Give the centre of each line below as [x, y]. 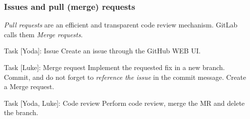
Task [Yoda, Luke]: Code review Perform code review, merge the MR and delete [125, 103]
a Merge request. [29, 86]
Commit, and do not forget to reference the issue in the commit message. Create [125, 77]
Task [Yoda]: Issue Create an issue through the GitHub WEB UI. [102, 51]
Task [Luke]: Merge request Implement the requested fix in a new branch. [114, 67]
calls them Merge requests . [43, 34]
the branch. [21, 112]
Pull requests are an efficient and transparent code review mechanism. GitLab [121, 25]
